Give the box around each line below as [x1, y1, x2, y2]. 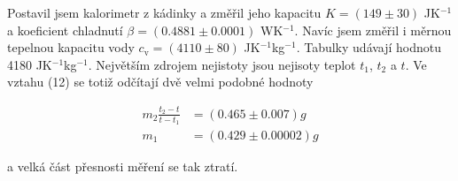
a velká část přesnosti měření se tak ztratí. [7, 156, 238, 175]
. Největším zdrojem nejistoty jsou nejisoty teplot [88, 55, 356, 73]
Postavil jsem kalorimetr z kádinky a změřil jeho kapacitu [7, 4, 322, 21]
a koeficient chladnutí [7, 20, 123, 39]
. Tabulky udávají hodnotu [296, 38, 442, 57]
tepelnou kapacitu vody [7, 38, 135, 57]
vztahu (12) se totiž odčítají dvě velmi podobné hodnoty [7, 72, 314, 91]
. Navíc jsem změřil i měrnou [294, 20, 452, 39]
